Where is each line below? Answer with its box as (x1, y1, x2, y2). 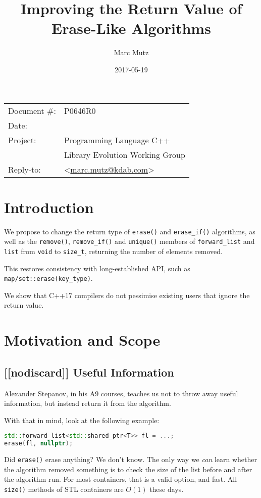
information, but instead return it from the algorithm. (4, 398, 171, 408)
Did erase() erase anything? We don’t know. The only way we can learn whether (4, 454, 257, 465)
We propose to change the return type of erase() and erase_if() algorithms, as (4, 226, 255, 236)
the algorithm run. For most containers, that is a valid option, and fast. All (4, 474, 237, 484)
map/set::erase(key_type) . (4, 273, 93, 283)
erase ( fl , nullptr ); (4, 440, 73, 447)
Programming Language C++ (64, 134, 170, 146)
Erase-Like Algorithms (51, 18, 211, 38)
